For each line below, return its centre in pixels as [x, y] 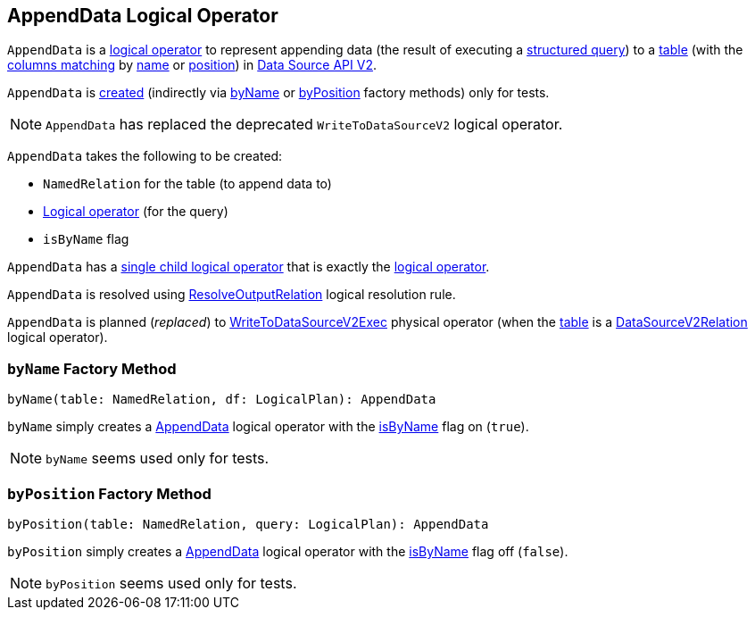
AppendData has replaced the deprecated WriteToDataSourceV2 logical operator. [304, 125]
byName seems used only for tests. [158, 459]
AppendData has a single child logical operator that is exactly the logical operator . [249, 267]
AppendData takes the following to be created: [145, 156]
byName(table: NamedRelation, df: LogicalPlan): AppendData [222, 400]
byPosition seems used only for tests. [171, 583]
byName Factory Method [92, 368]
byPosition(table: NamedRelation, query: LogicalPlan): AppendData [248, 524]
